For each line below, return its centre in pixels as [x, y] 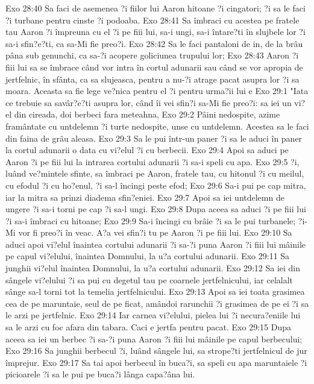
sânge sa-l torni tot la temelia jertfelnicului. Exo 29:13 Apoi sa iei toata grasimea [155, 291]
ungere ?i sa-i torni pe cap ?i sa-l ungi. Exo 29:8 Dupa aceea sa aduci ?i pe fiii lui [156, 209]
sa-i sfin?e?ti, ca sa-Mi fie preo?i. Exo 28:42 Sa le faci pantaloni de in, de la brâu [154, 43]
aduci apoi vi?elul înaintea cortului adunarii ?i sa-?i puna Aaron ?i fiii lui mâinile [156, 244]
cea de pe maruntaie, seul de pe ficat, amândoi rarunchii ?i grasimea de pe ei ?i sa [157, 303]
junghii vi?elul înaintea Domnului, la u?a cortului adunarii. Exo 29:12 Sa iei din [153, 268]
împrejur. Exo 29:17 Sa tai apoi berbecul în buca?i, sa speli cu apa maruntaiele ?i [156, 362]
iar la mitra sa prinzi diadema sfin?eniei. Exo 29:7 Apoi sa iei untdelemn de [145, 197]
